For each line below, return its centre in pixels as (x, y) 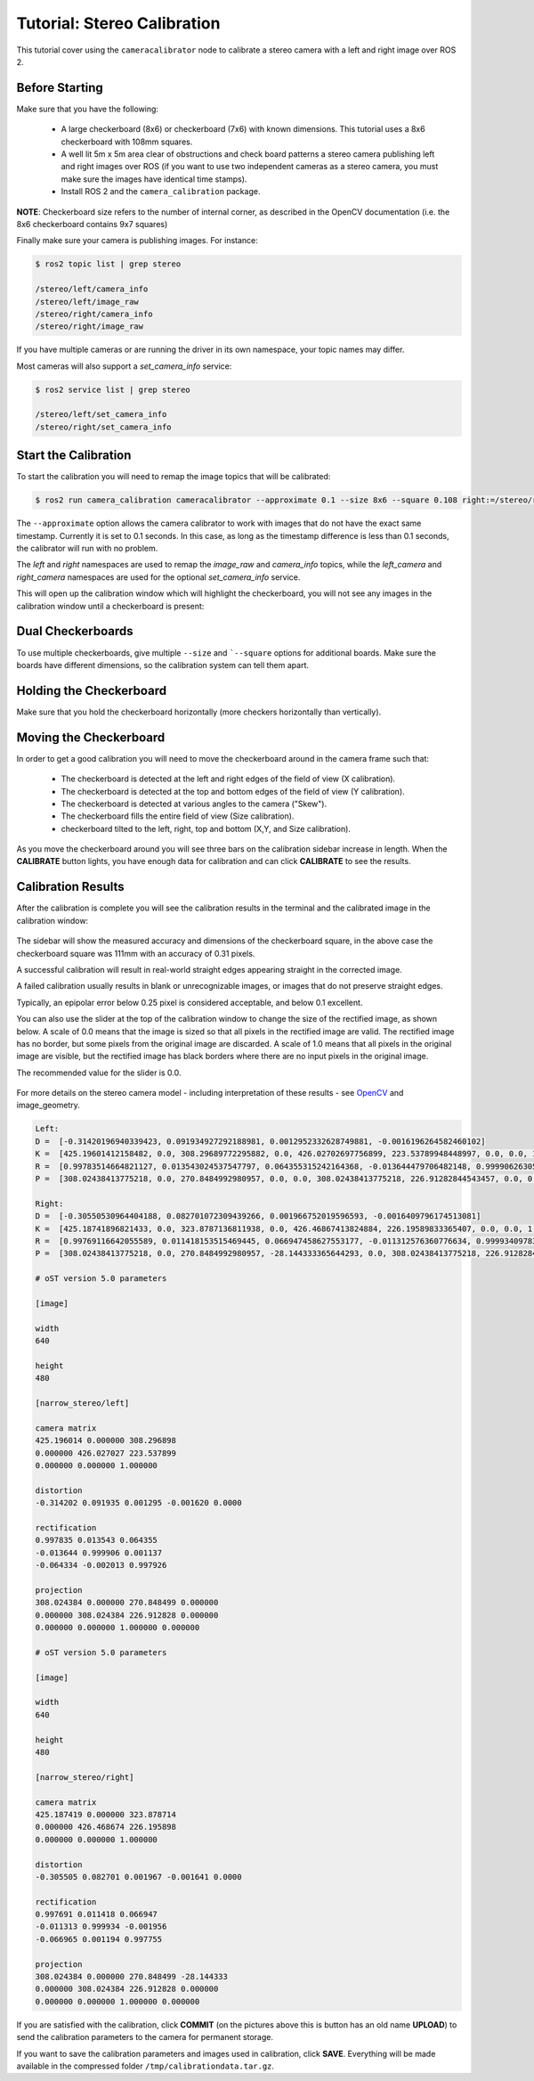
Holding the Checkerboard (92, 690)
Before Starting (60, 88)
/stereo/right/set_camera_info (104, 427)
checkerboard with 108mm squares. (127, 142)
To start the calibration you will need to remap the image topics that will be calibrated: (174, 477)
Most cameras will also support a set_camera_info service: (124, 366)
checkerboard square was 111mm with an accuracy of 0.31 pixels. (136, 953)
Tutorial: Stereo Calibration (118, 23)
